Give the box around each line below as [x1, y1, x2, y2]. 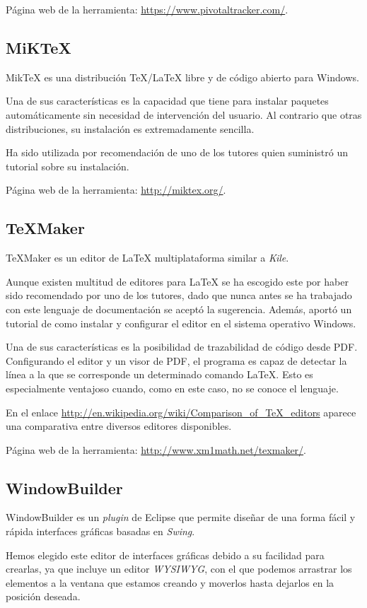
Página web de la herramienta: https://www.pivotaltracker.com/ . [6, 2, 289, 16]
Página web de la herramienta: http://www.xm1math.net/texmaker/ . [6, 442, 307, 457]
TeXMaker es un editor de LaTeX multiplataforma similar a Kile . [6, 250, 289, 265]
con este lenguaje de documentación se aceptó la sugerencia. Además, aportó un [6, 301, 352, 316]
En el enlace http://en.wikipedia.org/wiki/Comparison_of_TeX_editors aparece [6, 404, 356, 419]
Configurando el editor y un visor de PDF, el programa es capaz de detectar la [6, 353, 347, 368]
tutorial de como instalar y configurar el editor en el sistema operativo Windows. [6, 315, 356, 330]
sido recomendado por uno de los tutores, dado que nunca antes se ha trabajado [6, 288, 352, 303]
